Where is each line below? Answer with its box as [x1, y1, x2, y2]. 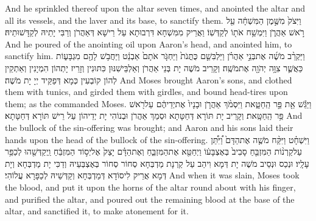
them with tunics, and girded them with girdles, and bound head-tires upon [5, 85, 288, 98]
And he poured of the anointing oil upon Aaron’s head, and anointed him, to [5, 37, 292, 50]
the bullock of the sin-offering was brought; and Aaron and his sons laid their [5, 121, 293, 133]
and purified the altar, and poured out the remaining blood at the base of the [5, 192, 295, 205]
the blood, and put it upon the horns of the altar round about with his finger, [5, 180, 296, 193]
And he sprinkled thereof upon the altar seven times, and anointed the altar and [5, 2, 306, 14]
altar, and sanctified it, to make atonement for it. [5, 205, 189, 217]
